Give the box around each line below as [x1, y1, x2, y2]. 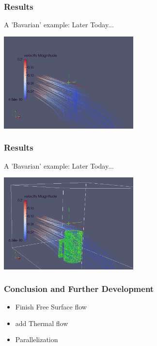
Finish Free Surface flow [15, 301, 87, 311]
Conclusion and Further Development [4, 282, 154, 294]
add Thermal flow [15, 318, 68, 328]
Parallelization [15, 334, 58, 345]
